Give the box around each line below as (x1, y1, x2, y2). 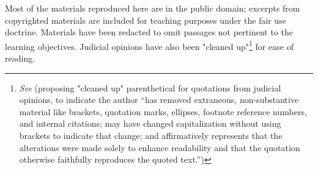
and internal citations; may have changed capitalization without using (19, 117, 281, 130)
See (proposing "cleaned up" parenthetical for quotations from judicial (19, 81, 281, 94)
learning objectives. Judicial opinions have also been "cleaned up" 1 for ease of (5, 38, 294, 52)
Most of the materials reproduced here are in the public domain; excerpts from (5, 2, 300, 14)
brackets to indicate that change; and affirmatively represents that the (19, 129, 283, 141)
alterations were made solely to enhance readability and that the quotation (19, 141, 300, 154)
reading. (5, 52, 35, 65)
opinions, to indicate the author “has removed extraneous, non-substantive (19, 93, 299, 106)
